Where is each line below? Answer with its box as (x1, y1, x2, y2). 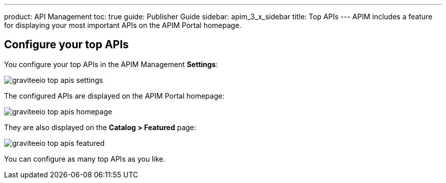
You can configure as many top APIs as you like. (4, 154, 165, 163)
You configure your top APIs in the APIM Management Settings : (4, 59, 218, 69)
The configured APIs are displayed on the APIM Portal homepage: (4, 91, 225, 100)
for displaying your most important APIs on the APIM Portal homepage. (4, 21, 242, 29)
